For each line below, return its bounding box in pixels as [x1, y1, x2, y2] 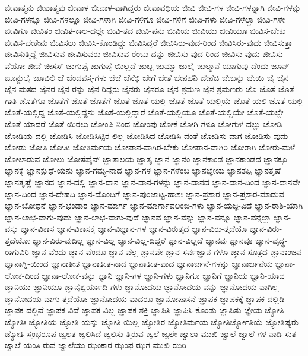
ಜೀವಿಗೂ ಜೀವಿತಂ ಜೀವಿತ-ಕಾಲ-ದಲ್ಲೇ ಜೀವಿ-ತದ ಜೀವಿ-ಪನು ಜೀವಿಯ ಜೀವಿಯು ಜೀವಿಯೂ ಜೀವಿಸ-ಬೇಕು [5, 24, 285, 37]
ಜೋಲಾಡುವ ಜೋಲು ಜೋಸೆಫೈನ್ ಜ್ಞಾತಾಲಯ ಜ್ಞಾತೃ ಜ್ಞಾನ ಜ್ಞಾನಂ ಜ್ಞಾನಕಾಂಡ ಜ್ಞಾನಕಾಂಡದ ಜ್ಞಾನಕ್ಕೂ [5, 152, 288, 165]
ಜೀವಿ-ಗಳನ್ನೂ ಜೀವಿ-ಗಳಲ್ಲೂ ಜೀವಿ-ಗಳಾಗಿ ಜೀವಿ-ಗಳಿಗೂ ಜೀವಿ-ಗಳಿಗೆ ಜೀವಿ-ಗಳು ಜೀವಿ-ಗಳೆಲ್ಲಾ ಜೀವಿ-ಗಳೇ [5, 12, 285, 25]
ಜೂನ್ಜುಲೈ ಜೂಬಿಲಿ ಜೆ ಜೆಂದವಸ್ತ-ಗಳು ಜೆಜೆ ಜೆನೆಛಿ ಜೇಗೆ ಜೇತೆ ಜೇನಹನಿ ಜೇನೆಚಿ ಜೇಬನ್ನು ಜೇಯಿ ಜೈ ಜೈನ [5, 71, 289, 83]
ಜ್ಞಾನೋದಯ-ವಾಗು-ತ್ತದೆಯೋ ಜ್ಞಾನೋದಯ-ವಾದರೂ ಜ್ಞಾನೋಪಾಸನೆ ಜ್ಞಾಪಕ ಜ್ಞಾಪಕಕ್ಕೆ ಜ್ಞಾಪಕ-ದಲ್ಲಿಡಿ [5, 292, 285, 304]
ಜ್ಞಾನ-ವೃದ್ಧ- [255, 234, 288, 246]
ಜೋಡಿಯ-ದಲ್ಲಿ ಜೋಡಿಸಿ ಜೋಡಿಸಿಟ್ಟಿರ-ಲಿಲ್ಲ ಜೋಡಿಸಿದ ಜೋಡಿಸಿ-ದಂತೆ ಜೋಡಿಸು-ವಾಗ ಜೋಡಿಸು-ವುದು [5, 129, 288, 141]
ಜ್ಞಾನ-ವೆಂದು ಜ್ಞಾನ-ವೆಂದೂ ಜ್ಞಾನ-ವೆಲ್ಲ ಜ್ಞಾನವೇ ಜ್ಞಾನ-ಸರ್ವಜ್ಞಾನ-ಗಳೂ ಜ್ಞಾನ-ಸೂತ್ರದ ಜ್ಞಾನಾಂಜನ [31, 245, 301, 258]
